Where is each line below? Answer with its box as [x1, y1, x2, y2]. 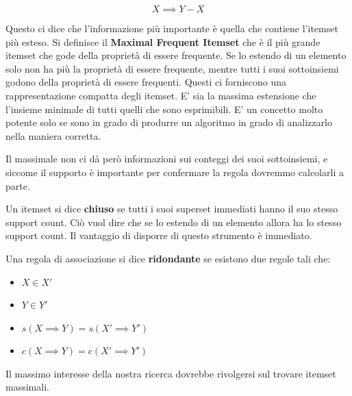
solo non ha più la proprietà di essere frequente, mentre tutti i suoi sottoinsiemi [5, 61, 339, 75]
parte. [5, 178, 30, 193]
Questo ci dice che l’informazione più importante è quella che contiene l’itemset [5, 21, 338, 35]
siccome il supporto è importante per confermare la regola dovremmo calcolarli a [5, 164, 344, 179]
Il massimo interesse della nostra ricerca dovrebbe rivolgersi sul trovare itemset [5, 366, 336, 380]
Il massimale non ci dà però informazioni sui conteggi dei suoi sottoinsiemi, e [5, 151, 328, 166]
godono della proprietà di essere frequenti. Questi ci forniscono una [5, 75, 287, 89]
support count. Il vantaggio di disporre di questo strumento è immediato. [5, 228, 312, 243]
